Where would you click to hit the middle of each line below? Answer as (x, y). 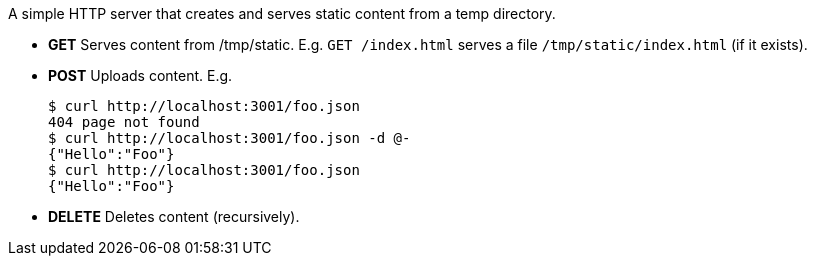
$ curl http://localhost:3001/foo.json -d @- (229, 138)
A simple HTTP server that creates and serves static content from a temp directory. (282, 13)
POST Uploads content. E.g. (140, 75)
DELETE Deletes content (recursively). (174, 216)
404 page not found (124, 122)
